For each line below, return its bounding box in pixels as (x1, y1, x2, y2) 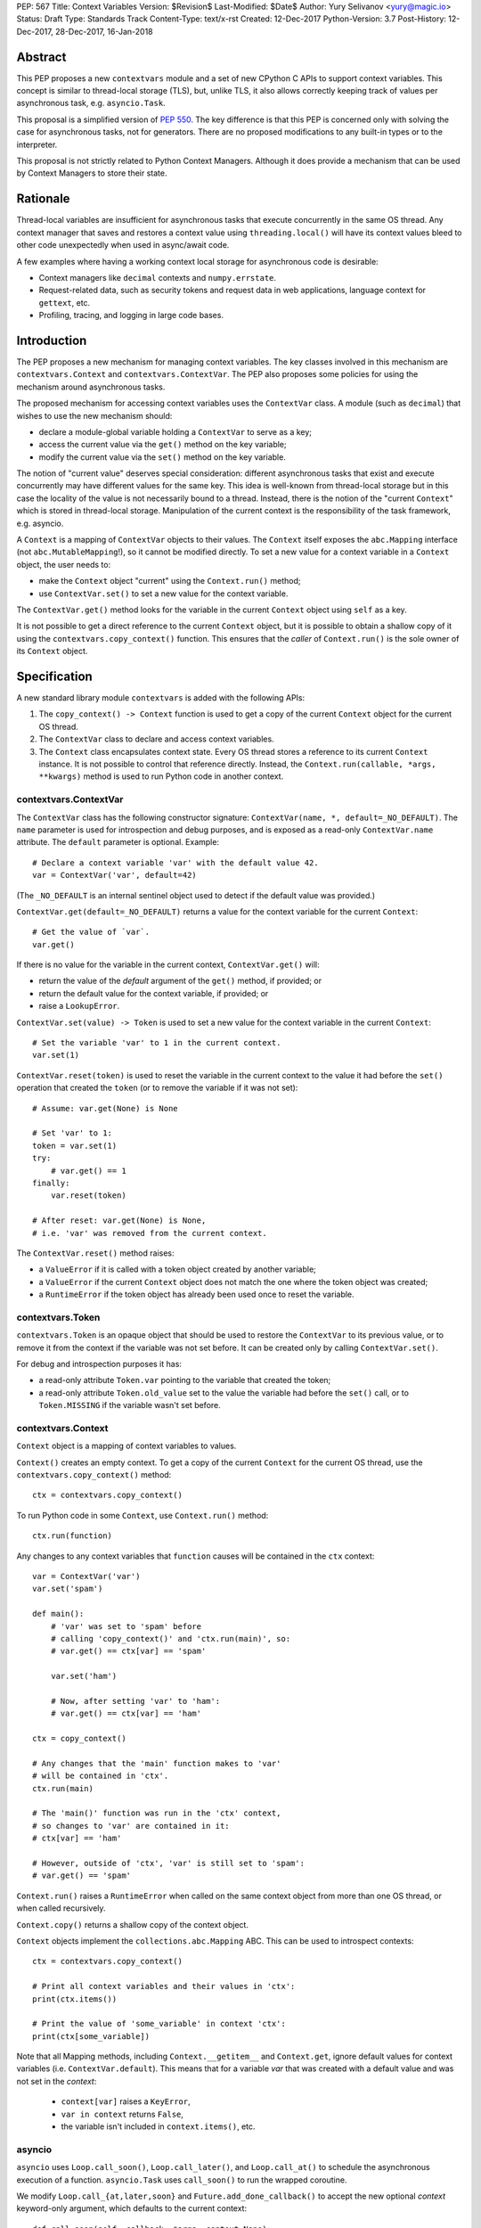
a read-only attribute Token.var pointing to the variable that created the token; (38, 1375, 331, 1386)
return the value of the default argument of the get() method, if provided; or (38, 976, 322, 987)
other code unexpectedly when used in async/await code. (16, 240, 230, 250)
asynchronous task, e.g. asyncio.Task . (16, 98, 166, 109)
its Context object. (16, 646, 88, 657)
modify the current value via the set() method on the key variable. (38, 451, 287, 463)
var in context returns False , (61, 2109, 184, 2119)
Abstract (16, 49, 67, 64)
